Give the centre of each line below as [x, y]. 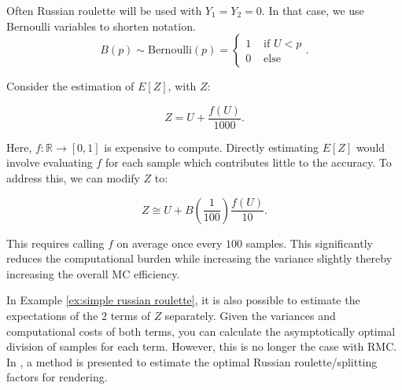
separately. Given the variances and [250, 315]
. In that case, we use [313, 10]
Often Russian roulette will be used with [104, 10]
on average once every [170, 243]
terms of [130, 315]
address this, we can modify [73, 178]
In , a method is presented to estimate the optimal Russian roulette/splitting [192, 361]
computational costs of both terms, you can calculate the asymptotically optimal [201, 331]
